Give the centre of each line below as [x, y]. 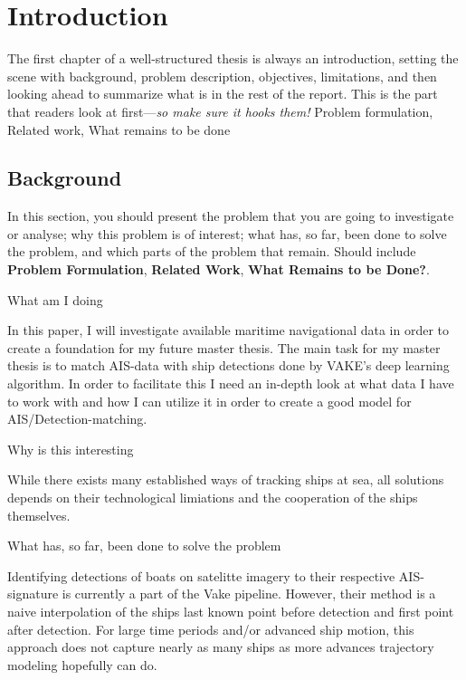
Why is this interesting [71, 449]
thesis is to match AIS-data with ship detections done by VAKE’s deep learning [228, 365]
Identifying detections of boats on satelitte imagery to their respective [201, 575]
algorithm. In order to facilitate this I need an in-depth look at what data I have [231, 383]
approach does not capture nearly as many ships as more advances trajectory [221, 647]
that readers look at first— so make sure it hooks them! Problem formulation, [220, 111]
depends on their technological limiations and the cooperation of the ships [213, 498]
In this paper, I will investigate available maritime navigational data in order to [228, 330]
